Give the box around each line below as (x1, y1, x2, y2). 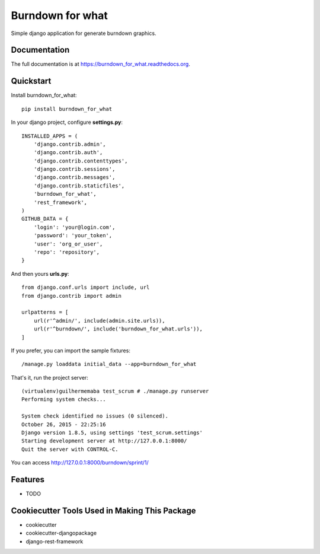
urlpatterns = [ (21, 309, 69, 316)
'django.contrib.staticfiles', (33, 182, 125, 189)
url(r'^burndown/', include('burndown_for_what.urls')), (33, 326, 203, 332)
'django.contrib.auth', (33, 149, 103, 156)
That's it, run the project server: (11, 374, 89, 381)
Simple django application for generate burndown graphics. (11, 30, 156, 37)
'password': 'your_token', (33, 232, 113, 239)
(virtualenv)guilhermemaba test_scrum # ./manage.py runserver (21, 388, 209, 394)
